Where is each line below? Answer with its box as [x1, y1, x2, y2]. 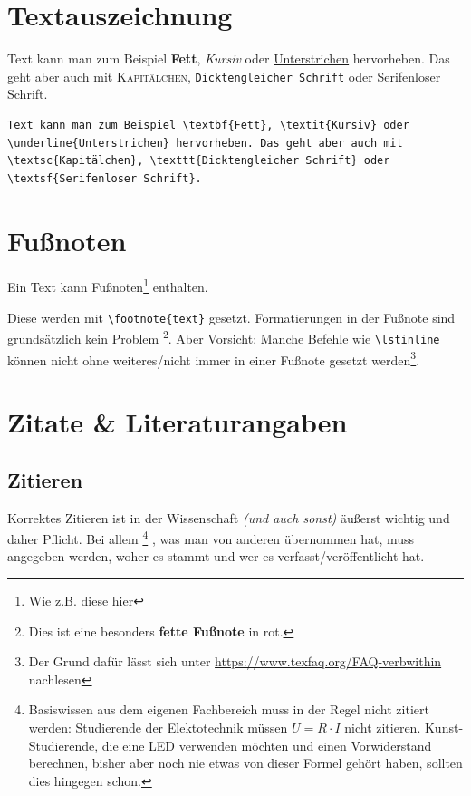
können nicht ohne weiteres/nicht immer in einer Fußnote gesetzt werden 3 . [7, 347, 420, 369]
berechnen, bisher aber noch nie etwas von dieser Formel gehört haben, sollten [28, 753, 463, 772]
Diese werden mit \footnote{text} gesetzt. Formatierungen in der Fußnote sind [7, 307, 456, 326]
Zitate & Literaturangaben [7, 403, 348, 441]
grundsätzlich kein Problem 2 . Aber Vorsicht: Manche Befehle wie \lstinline [7, 326, 440, 348]
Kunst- [424, 717, 464, 736]
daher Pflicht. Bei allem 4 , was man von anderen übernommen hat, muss [7, 527, 415, 548]
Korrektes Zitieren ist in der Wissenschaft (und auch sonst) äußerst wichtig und [7, 508, 450, 527]
